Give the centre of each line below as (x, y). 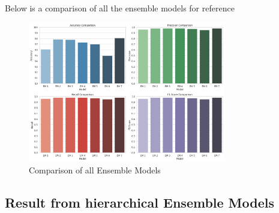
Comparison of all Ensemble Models (95, 169)
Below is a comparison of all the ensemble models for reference (120, 8)
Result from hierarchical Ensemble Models (140, 202)
